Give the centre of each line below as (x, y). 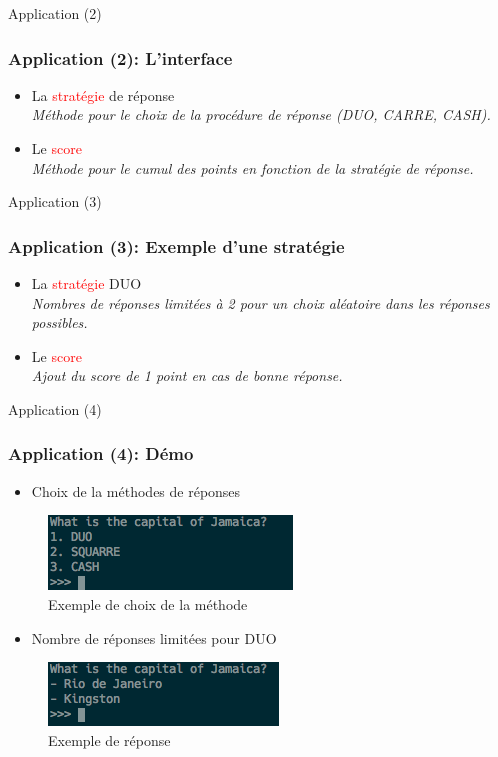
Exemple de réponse (109, 739)
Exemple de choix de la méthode (148, 603)
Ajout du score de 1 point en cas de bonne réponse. (187, 375)
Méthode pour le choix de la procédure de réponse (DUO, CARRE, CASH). (261, 114)
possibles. (59, 322)
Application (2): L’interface (120, 57)
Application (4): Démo (101, 453)
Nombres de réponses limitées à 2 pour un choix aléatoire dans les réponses (260, 302)
